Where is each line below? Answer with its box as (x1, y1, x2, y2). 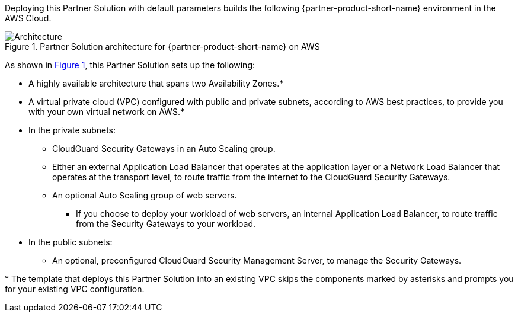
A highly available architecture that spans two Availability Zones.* (28, 78, 284, 88)
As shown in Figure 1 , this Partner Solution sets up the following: (5, 60, 255, 70)
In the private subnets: (28, 125, 116, 135)
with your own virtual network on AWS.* (28, 107, 184, 117)
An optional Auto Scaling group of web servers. (52, 190, 237, 200)
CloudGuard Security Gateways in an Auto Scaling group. (52, 143, 276, 153)
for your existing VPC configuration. (5, 284, 145, 294)
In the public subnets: (28, 237, 113, 247)
